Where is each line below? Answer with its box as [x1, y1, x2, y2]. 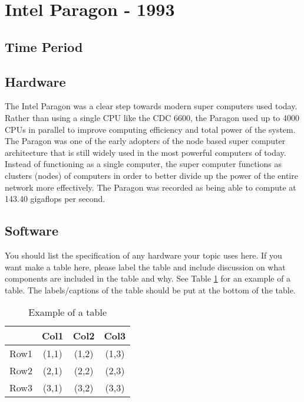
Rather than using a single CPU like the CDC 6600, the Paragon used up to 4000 [5, 111, 300, 123]
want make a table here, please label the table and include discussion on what [5, 260, 286, 273]
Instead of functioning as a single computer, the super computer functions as [5, 158, 282, 170]
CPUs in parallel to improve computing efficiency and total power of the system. [5, 123, 296, 135]
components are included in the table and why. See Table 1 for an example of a [5, 272, 291, 285]
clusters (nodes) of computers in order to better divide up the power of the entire [5, 169, 298, 181]
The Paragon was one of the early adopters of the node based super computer [5, 135, 286, 147]
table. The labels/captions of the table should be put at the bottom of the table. [5, 283, 296, 296]
